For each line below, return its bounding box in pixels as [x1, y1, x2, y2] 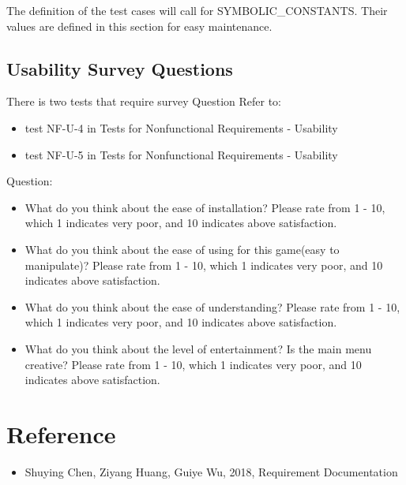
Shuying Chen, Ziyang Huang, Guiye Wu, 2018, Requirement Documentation [24, 463, 398, 479]
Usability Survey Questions [6, 56, 233, 80]
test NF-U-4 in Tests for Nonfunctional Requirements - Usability [24, 119, 338, 136]
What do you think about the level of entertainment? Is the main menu [24, 340, 372, 356]
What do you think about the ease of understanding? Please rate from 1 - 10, [24, 298, 400, 315]
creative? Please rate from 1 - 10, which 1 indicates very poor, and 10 [24, 356, 362, 372]
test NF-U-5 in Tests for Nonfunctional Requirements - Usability [24, 146, 338, 162]
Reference [6, 417, 116, 450]
